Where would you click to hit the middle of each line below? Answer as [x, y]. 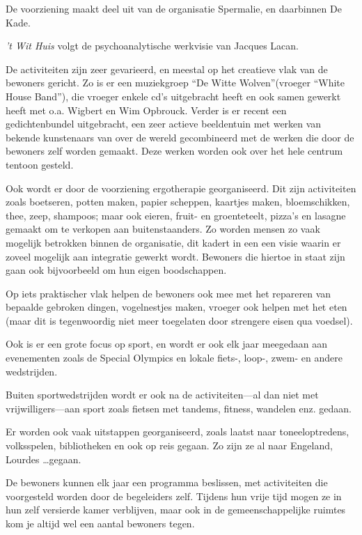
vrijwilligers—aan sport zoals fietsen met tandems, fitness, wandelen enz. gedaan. [179, 408]
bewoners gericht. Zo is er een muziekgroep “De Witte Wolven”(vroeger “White [175, 83]
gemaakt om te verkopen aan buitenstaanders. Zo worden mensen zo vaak [163, 229]
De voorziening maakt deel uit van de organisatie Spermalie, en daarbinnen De [174, 8]
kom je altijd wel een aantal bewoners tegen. [100, 523]
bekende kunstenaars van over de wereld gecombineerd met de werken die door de [180, 137]
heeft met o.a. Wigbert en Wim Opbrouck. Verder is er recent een [146, 110]
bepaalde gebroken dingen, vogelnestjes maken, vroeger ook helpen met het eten [176, 307]
